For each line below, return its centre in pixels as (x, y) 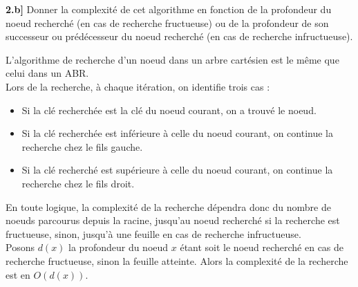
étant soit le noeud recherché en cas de (262, 247)
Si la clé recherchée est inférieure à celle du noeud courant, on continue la (177, 133)
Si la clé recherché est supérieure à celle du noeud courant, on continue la (177, 170)
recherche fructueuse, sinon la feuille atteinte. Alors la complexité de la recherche (177, 260)
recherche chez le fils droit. (78, 183)
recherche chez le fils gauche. (82, 146)
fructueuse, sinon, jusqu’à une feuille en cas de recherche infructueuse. (153, 233)
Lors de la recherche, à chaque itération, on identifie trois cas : (138, 86)
